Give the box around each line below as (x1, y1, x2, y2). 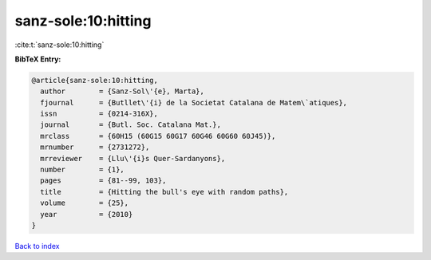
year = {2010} (40, 210, 133, 219)
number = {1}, (40, 165, 125, 175)
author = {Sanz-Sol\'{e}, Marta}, (40, 87, 205, 96)
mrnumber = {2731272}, (40, 143, 150, 152)
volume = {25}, (40, 199, 129, 207)
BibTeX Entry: (14, 54, 61, 64)
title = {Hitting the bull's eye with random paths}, (40, 187, 289, 196)
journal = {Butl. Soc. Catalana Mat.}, (40, 120, 221, 129)
